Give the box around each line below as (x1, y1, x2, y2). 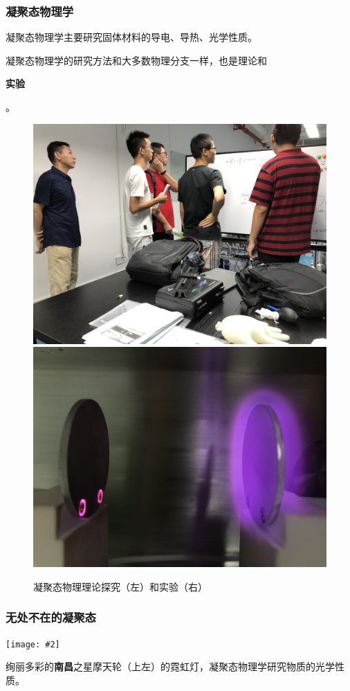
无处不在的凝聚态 (6, 609, 96, 626)
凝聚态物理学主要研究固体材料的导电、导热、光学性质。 (6, 30, 257, 44)
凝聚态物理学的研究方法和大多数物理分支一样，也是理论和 (6, 53, 267, 67)
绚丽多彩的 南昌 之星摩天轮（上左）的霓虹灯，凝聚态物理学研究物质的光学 (6, 659, 335, 674)
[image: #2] (6, 639, 60, 649)
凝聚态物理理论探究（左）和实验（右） (33, 579, 208, 593)
